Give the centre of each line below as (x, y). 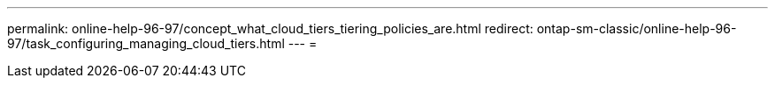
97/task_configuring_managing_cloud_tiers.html (146, 43)
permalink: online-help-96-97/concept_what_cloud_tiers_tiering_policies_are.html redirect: (270, 28)
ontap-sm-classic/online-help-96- (637, 28)
